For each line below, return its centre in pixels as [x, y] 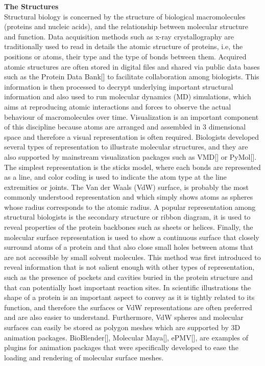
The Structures [31, 6]
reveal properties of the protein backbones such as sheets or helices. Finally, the [129, 227]
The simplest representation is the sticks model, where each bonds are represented [132, 167]
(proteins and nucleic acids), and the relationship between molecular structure [126, 26]
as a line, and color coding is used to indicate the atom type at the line [115, 177]
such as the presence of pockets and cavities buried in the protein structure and [129, 277]
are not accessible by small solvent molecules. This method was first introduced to [132, 257]
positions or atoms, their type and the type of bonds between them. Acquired [125, 56]
